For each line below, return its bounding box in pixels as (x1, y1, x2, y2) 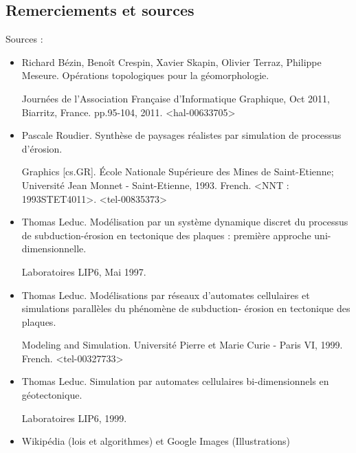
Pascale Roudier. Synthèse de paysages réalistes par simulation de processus (21, 128, 342, 142)
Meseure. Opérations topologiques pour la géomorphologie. (21, 68, 269, 82)
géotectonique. (21, 388, 82, 402)
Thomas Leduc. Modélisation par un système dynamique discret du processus (21, 214, 348, 229)
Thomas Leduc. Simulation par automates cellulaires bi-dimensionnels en (21, 374, 329, 388)
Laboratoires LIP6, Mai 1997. (21, 264, 146, 278)
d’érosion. (21, 141, 63, 155)
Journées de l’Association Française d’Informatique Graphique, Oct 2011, (21, 91, 331, 105)
